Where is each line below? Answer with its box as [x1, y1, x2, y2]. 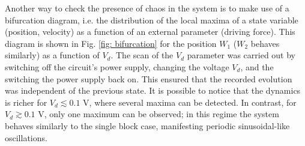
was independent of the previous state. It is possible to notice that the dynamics [5, 84, 301, 97]
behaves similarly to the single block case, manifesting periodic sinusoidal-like [5, 119, 290, 132]
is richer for [5, 96, 47, 108]
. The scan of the [110, 49, 174, 61]
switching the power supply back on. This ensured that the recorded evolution [5, 72, 292, 85]
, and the [240, 60, 274, 73]
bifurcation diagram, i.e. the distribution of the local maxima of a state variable [5, 13, 298, 26]
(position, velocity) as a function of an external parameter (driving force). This [5, 25, 295, 38]
